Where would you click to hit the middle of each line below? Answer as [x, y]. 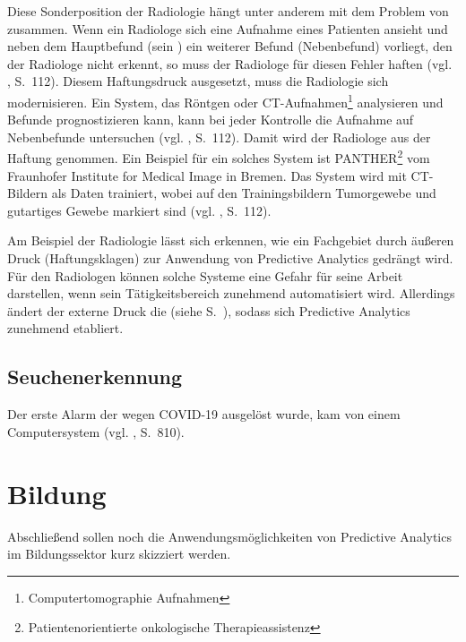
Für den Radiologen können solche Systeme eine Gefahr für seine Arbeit [205, 275]
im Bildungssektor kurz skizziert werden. [119, 554]
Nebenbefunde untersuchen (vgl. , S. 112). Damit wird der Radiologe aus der [219, 137]
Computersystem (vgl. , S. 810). [96, 431]
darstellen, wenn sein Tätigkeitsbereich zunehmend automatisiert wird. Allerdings [231, 293]
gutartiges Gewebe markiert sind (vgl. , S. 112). [139, 210]
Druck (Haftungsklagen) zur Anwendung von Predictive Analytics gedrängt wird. [230, 258]
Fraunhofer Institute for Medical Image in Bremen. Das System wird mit [207, 175]
